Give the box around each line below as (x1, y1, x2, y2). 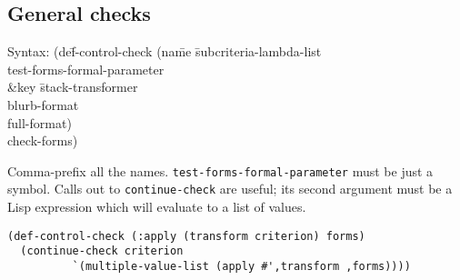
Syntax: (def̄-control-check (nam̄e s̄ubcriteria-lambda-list (7, 42, 322, 61)
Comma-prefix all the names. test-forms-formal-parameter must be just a (7, 161, 434, 180)
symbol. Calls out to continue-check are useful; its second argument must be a (7, 179, 453, 198)
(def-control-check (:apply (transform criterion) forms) (7, 229, 365, 243)
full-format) (7, 113, 72, 132)
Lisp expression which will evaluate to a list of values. (7, 197, 306, 216)
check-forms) (7, 131, 78, 150)
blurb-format (7, 95, 79, 114)
